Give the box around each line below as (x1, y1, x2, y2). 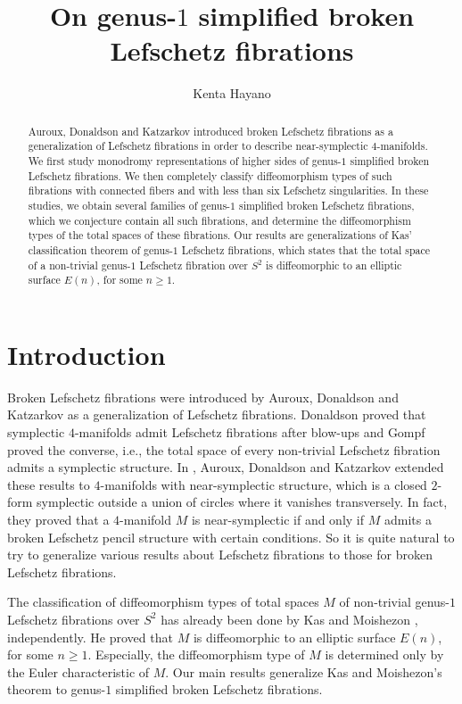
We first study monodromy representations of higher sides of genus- (28, 153, 342, 169)
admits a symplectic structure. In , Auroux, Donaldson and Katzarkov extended (7, 458, 444, 476)
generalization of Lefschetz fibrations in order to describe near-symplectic (28, 138, 368, 153)
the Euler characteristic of (7, 662, 150, 681)
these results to (7, 475, 90, 493)
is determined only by (325, 645, 444, 664)
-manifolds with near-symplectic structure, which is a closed (100, 475, 427, 493)
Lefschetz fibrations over (7, 609, 140, 628)
